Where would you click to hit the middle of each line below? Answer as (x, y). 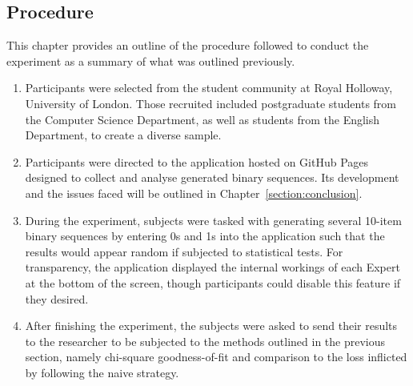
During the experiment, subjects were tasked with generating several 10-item (213, 220)
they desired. (57, 298)
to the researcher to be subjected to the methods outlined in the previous (205, 341)
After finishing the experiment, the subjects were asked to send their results (211, 326)
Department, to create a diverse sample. (123, 135)
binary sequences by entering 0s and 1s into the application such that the (205, 236)
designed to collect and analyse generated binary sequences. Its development (212, 177)
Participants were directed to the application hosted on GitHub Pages (197, 161)
